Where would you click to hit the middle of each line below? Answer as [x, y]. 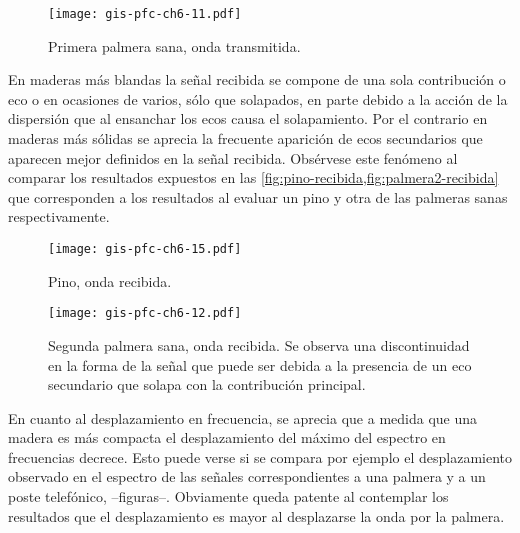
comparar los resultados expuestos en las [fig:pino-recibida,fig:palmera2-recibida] [253, 177]
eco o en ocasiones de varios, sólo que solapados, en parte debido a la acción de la [258, 98]
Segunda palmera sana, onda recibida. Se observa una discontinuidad [259, 344]
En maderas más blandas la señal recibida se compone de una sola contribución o [257, 79]
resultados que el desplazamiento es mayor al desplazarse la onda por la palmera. [256, 515]
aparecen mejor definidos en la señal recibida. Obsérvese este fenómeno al [233, 157]
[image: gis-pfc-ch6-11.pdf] [145, 14]
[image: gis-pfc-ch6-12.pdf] [145, 313]
